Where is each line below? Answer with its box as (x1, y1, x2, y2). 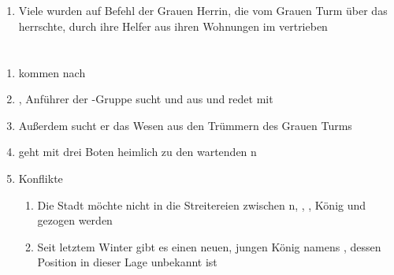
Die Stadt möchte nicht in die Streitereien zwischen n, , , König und (37, 196, 366, 213)
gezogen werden (37, 212, 113, 229)
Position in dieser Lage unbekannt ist (37, 254, 217, 270)
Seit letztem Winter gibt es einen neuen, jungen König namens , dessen (37, 238, 381, 255)
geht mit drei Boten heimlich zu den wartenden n (18, 143, 257, 160)
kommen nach (18, 64, 86, 80)
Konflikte (18, 169, 63, 186)
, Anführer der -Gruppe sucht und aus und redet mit (18, 91, 273, 107)
